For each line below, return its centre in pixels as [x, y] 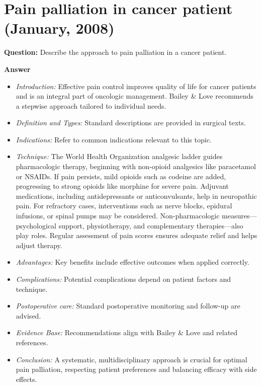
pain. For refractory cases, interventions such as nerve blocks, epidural [124, 206]
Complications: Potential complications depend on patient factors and [123, 279]
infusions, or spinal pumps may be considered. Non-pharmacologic [118, 216]
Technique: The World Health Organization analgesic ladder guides [119, 156]
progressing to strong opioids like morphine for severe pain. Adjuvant [122, 186]
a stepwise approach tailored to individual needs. [91, 105]
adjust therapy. [39, 245]
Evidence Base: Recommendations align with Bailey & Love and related [127, 332]
